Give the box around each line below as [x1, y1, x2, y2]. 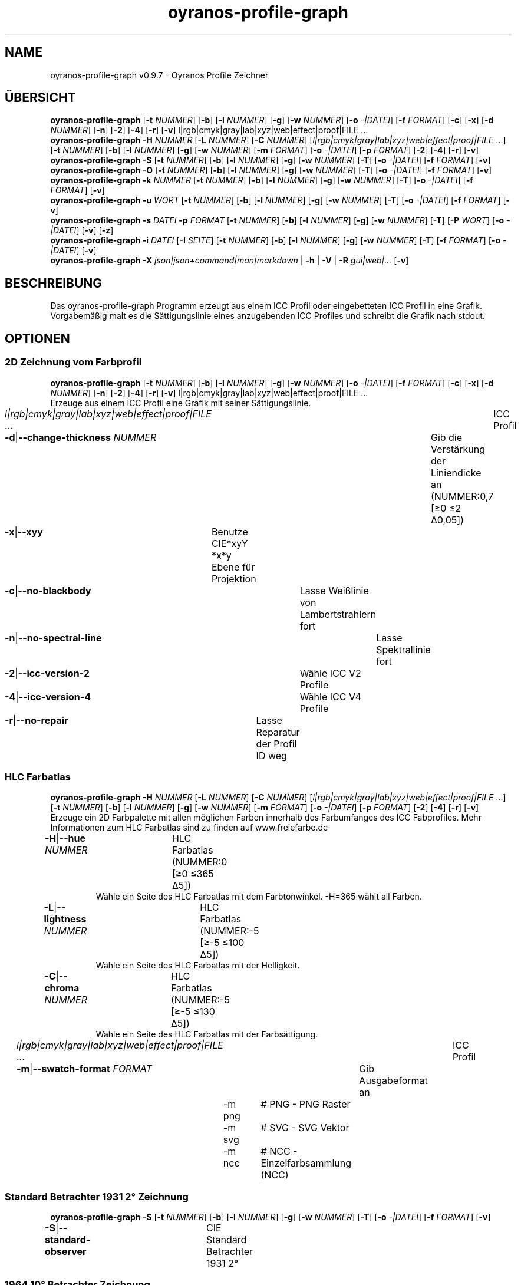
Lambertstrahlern [299, 608, 377, 620]
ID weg [256, 749, 287, 762]
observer [45, 1246, 87, 1257]
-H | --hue [44, 832, 86, 845]
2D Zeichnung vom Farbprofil [5, 356, 142, 368]
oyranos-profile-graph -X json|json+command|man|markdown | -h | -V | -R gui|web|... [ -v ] [50, 255, 409, 266]
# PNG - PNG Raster [260, 1098, 351, 1111]
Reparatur [256, 726, 300, 738]
